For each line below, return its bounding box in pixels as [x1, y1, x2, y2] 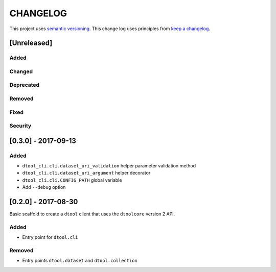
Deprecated [9, 82, 40, 89]
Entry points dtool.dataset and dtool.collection [22, 258, 137, 264]
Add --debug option [22, 184, 66, 190]
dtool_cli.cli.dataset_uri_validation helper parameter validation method [22, 163, 196, 169]
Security [9, 122, 32, 130]
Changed [9, 68, 33, 75]
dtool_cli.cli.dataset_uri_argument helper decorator [22, 170, 151, 176]
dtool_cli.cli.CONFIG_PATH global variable [22, 177, 122, 183]
